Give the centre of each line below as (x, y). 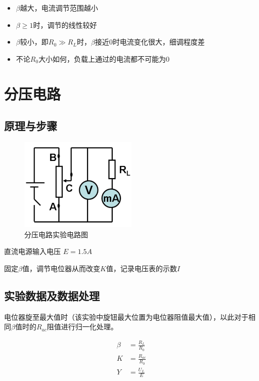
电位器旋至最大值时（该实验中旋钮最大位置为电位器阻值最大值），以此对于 (126, 316)
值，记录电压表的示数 (141, 268)
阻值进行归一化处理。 (82, 327)
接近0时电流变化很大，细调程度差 (150, 42)
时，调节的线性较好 (65, 25)
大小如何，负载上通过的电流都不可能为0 (104, 58)
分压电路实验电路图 (56, 234)
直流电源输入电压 (32, 251)
